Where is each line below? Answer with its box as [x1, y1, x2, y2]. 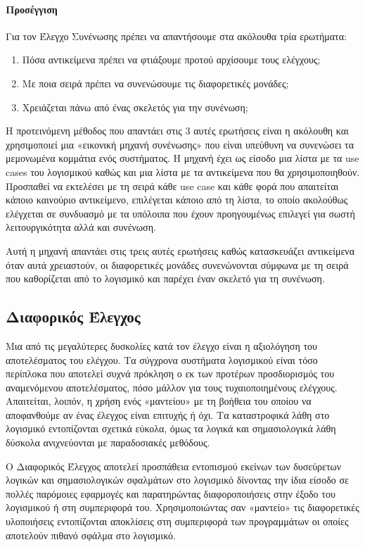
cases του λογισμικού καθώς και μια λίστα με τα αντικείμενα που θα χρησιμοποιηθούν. [6, 164, 360, 179]
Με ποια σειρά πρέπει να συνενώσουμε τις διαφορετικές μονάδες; [22, 75, 289, 90]
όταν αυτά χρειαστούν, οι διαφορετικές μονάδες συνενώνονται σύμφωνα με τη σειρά [6, 257, 349, 272]
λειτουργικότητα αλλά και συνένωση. [6, 220, 156, 234]
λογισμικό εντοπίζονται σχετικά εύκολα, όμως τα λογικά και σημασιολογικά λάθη [6, 421, 336, 436]
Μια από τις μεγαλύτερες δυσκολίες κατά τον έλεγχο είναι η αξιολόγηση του [6, 338, 317, 353]
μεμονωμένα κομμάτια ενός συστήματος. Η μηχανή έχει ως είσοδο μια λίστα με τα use [6, 151, 359, 165]
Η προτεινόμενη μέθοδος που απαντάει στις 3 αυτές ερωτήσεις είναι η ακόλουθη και [6, 123, 349, 138]
